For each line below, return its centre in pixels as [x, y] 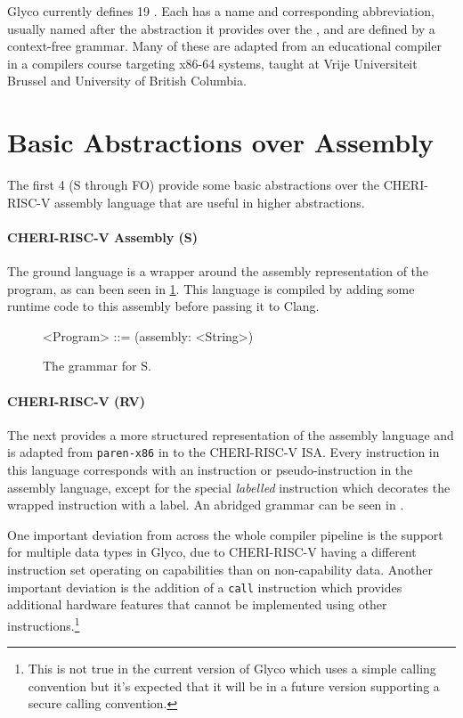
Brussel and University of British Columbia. [127, 81]
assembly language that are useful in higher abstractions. [210, 202]
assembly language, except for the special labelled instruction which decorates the [229, 487]
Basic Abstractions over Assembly [221, 142]
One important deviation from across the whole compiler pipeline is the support [225, 534]
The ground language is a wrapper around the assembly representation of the [218, 271]
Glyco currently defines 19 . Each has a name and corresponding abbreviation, [221, 11]
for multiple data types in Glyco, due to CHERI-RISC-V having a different [212, 552]
